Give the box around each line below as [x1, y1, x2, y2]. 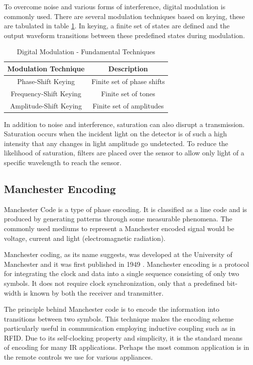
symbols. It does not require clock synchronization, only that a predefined [4, 278, 225, 288]
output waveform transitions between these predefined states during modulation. [4, 30, 245, 40]
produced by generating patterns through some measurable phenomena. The [4, 214, 232, 224]
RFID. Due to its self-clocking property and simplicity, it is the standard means [4, 332, 243, 343]
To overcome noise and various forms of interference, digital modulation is [4, 1, 226, 11]
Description [108, 63, 148, 73]
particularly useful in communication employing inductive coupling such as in [4, 323, 236, 333]
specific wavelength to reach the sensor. [4, 157, 122, 167]
